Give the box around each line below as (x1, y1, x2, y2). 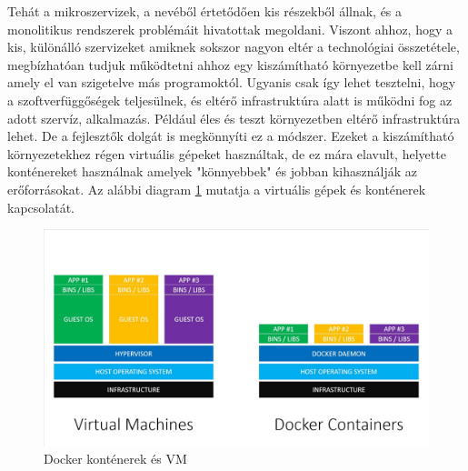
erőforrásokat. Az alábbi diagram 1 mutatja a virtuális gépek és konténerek (7, 179, 426, 198)
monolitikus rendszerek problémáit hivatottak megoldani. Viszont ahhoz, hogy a (7, 19, 453, 38)
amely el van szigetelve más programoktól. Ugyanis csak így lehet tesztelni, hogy (7, 73, 456, 92)
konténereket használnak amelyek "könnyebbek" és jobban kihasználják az (7, 162, 417, 181)
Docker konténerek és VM (44, 449, 187, 468)
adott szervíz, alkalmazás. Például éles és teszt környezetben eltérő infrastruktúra (7, 108, 461, 127)
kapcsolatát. (7, 197, 75, 216)
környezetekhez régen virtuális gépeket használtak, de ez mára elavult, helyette (7, 144, 446, 163)
